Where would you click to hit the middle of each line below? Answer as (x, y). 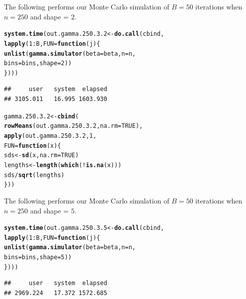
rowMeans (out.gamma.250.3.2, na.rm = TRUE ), (74, 126)
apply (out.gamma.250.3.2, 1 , (50, 136)
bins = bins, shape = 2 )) (38, 63)
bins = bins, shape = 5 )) (38, 257)
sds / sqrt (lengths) (34, 175)
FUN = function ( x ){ (33, 146)
